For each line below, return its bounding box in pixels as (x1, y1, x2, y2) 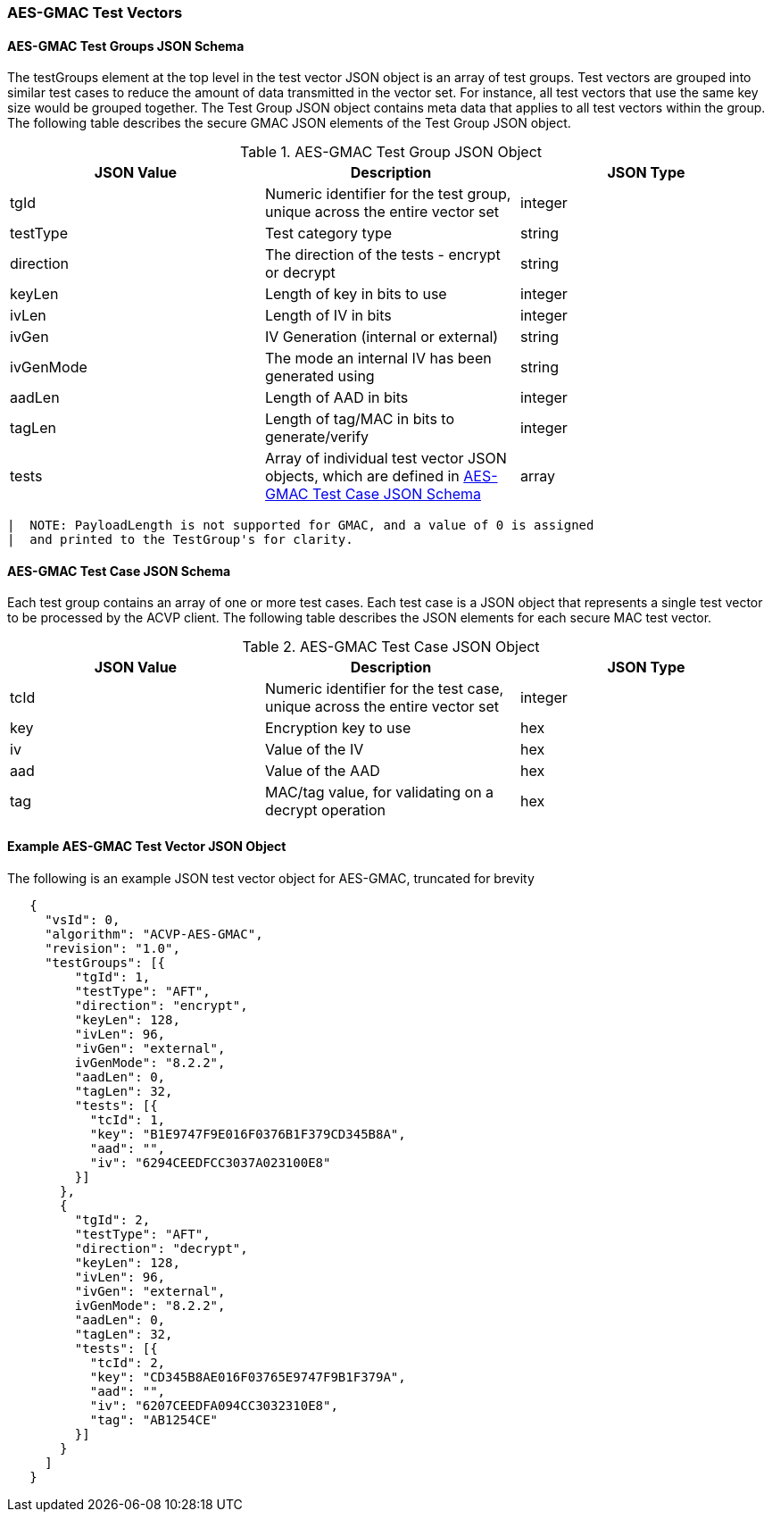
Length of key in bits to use (264, 285, 447, 304)
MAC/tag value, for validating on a (264, 783, 494, 802)
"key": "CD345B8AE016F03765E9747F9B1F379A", (89, 1369, 406, 1384)
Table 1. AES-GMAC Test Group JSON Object (239, 143, 543, 162)
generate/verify (264, 428, 369, 447)
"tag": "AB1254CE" (89, 1412, 219, 1427)
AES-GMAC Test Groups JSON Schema (7, 38, 245, 54)
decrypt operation (264, 801, 386, 820)
